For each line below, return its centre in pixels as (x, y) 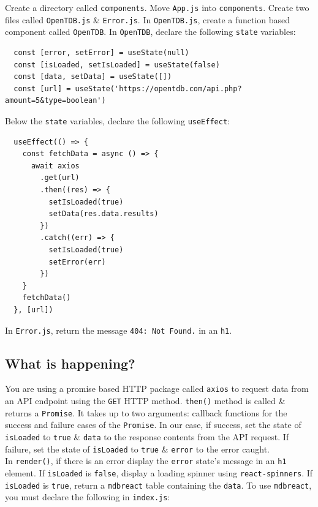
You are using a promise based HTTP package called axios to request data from (157, 389)
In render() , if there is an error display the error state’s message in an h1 (146, 461)
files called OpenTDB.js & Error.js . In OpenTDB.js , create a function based (148, 19)
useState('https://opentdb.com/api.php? (158, 88)
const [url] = (42, 88)
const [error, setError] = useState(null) (101, 52)
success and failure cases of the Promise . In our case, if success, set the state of (153, 425)
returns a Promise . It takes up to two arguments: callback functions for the (146, 412)
